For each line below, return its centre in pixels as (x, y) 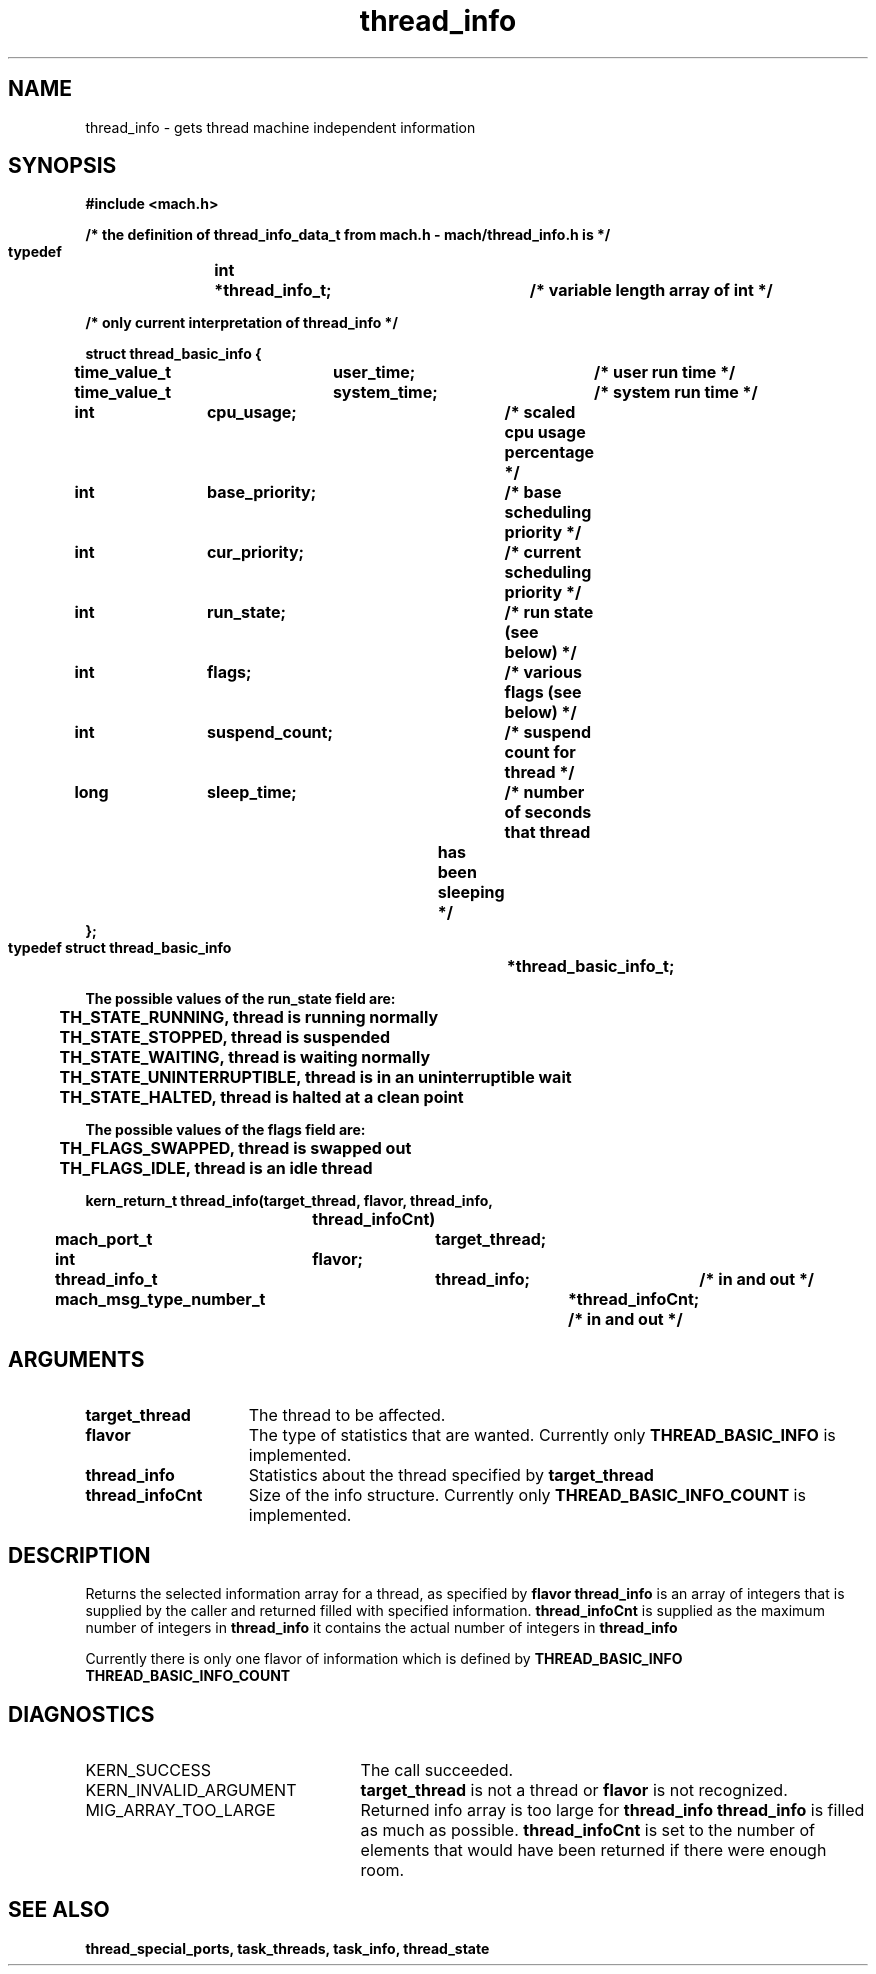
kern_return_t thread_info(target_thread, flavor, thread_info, (289, 1201)
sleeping (471, 892)
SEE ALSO (59, 1910)
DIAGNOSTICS (81, 1714)
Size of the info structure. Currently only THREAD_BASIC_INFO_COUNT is (527, 1495)
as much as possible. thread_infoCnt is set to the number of (587, 1829)
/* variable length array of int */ (651, 290)
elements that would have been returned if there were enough (593, 1849)
